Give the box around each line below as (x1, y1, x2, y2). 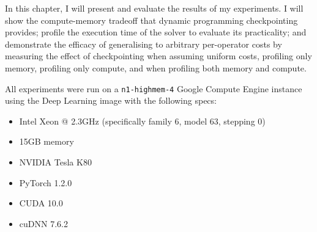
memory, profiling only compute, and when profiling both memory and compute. (5, 61, 307, 74)
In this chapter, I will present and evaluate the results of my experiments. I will (5, 2, 304, 14)
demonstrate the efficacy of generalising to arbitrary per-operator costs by (5, 37, 282, 50)
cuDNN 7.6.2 (19, 217, 68, 230)
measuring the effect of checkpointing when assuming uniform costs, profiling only (5, 49, 312, 62)
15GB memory (19, 135, 74, 148)
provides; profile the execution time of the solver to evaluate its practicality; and (5, 26, 307, 38)
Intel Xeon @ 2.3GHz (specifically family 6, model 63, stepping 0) (19, 114, 266, 127)
